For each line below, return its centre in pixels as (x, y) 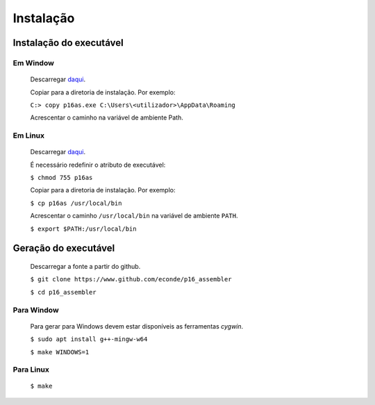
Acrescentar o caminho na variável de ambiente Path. (107, 117)
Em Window (34, 63)
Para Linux (31, 370)
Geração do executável (64, 248)
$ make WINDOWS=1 (60, 352)
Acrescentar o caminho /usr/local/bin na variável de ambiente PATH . (134, 216)
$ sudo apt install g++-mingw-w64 (89, 339)
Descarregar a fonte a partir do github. (85, 266)
